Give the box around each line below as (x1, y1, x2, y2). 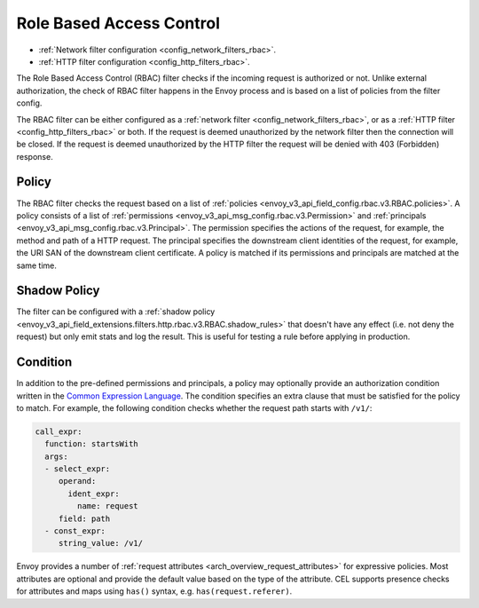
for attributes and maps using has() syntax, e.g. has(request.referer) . (16, 586, 293, 596)
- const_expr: (44, 526, 106, 536)
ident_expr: (67, 488, 120, 499)
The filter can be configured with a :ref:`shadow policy (16, 306, 216, 317)
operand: (58, 476, 97, 486)
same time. (16, 260, 58, 271)
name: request (76, 501, 139, 511)
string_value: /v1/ (58, 538, 144, 549)
